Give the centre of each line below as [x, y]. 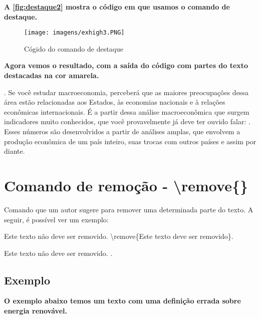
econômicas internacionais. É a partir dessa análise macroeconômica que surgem [127, 111]
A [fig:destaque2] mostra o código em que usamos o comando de [117, 7]
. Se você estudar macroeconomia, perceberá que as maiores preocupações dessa [126, 92]
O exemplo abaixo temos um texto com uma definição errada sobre [122, 301]
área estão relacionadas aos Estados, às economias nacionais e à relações [115, 102]
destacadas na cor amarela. [52, 75]
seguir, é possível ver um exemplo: [56, 219]
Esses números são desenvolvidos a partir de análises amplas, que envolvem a [122, 131]
